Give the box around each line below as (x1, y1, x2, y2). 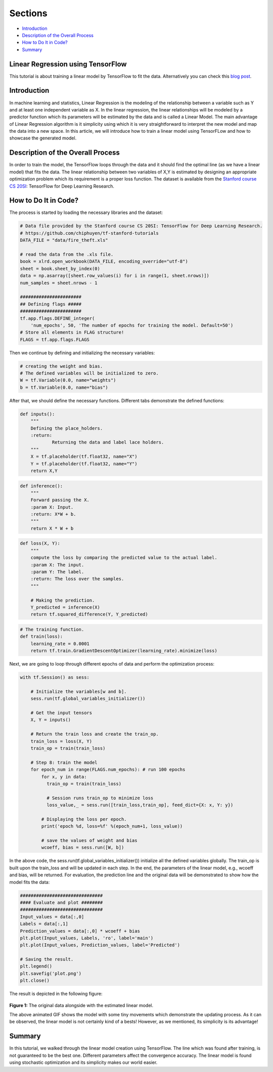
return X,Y (30, 468, 58, 473)
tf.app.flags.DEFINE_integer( (20, 315, 95, 321)
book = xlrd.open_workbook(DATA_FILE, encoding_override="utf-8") (20, 258, 188, 265)
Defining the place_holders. (30, 425, 103, 431)
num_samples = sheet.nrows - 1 (20, 280, 98, 286)
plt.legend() (20, 964, 53, 969)
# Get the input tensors (30, 710, 93, 716)
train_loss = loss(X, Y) (30, 738, 93, 744)
